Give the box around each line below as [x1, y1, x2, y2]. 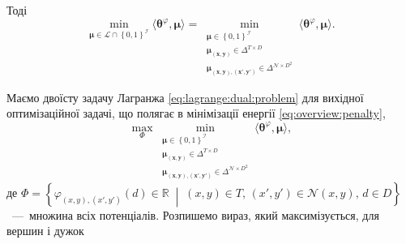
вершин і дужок [6, 222, 84, 239]
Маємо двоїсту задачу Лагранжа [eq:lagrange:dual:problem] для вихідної [6, 88, 364, 105]
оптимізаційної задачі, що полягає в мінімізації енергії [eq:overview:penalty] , [6, 105, 386, 122]
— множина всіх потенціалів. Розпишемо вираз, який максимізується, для [11, 206, 379, 223]
